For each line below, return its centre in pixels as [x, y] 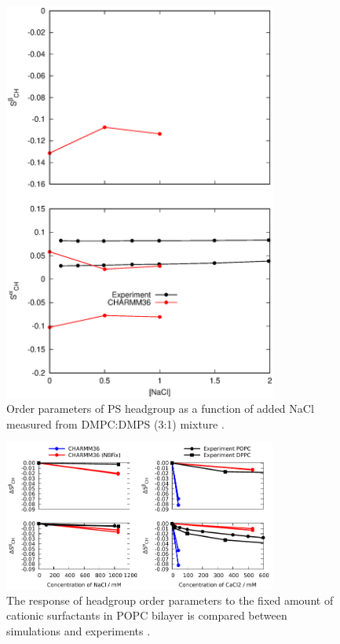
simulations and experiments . [79, 630]
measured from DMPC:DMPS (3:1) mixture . [115, 423]
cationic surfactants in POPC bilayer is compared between [147, 615]
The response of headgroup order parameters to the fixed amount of [170, 600]
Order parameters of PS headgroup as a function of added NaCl [160, 408]
